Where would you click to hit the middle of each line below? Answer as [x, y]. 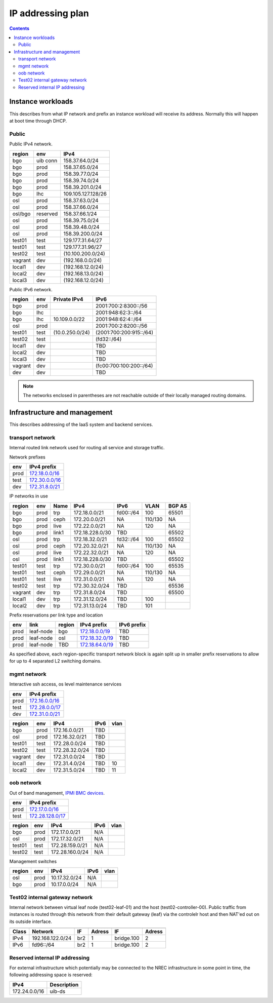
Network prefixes [27, 457]
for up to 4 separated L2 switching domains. [55, 661]
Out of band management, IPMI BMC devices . [57, 793]
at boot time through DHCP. [38, 121]
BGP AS [177, 506]
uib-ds [58, 991]
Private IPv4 [68, 299]
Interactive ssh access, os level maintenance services [65, 684]
